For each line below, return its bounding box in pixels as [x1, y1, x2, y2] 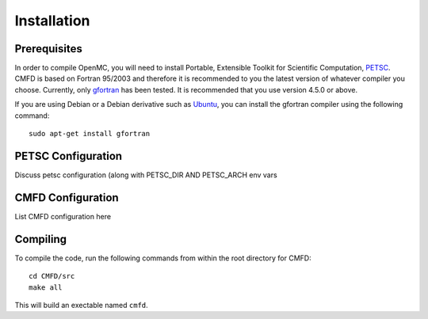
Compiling [14, 232, 67, 245]
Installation [14, 12, 90, 29]
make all [29, 283, 63, 292]
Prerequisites [14, 42, 82, 55]
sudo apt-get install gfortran [29, 129, 151, 139]
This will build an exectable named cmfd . [14, 300, 148, 310]
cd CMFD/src [29, 272, 75, 281]
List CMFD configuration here [14, 211, 111, 221]
